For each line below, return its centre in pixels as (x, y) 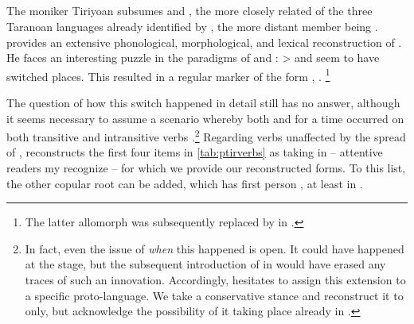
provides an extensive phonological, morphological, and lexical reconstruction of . (204, 42)
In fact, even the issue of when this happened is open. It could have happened (215, 248)
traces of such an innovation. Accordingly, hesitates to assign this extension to (215, 280)
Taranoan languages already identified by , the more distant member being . (192, 26)
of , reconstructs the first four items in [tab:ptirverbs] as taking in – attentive (195, 152)
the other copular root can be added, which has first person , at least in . (185, 183)
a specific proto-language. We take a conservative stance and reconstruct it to (214, 295)
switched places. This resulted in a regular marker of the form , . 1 (168, 75)
